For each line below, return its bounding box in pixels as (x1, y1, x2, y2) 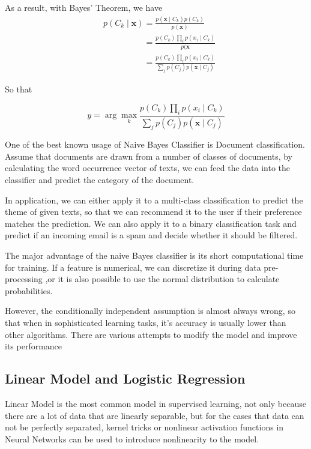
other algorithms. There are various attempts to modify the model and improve (5, 328, 297, 340)
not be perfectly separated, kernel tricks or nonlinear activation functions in (5, 421, 284, 433)
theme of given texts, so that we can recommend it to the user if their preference (5, 205, 302, 218)
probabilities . (5, 284, 53, 297)
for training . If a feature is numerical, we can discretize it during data (5, 261, 261, 273)
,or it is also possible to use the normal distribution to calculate (45, 273, 280, 285)
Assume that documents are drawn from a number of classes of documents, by (5, 149, 292, 162)
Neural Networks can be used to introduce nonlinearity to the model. (5, 432, 259, 445)
